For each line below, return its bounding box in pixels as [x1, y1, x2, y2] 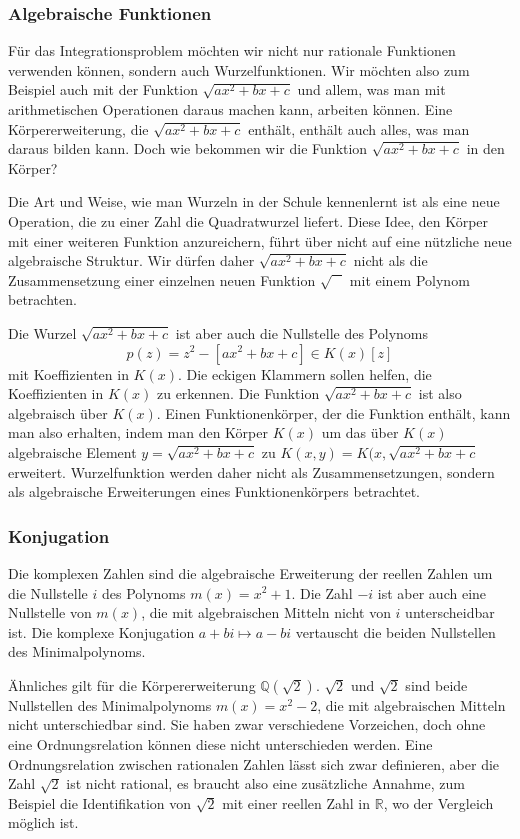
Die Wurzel [8, 322, 77, 343]
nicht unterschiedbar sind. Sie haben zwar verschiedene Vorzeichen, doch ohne [8, 714, 486, 735]
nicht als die [353, 250, 428, 271]
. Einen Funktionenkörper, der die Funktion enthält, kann [156, 402, 511, 423]
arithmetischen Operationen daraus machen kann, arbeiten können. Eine [8, 99, 453, 119]
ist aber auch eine [377, 582, 487, 603]
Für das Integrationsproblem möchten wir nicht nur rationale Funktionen [8, 40, 456, 61]
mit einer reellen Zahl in [222, 792, 371, 813]
